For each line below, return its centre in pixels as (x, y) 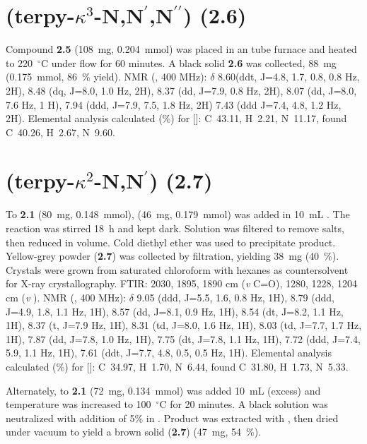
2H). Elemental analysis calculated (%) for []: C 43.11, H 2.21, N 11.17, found (176, 118)
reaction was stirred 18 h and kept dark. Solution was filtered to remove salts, (175, 228)
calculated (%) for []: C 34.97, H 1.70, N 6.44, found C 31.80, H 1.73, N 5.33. (177, 366)
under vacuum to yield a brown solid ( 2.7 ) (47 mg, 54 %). (134, 432)
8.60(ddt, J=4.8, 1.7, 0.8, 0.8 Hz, (289, 77)
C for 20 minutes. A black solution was (244, 404)
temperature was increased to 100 (78, 404)
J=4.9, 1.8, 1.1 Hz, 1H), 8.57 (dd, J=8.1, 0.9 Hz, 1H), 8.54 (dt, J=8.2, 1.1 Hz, (175, 311)
